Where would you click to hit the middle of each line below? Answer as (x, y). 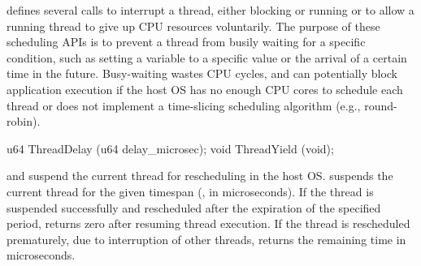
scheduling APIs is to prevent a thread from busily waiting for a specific (186, 42)
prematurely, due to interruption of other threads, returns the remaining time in (206, 239)
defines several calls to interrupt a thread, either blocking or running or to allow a (210, 10)
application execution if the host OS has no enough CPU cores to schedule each (205, 89)
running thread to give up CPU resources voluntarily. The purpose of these (193, 26)
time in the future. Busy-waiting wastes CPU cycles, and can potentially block (202, 73)
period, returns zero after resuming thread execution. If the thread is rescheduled (208, 223)
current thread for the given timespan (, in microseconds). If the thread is (190, 191)
